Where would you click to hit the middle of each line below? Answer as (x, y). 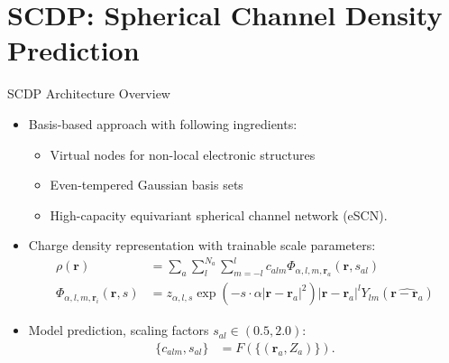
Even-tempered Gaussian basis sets (147, 185)
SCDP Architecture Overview (89, 93)
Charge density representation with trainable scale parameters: (202, 245)
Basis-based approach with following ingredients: (163, 123)
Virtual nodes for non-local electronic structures (183, 154)
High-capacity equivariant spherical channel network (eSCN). (219, 214)
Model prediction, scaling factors (119, 330)
